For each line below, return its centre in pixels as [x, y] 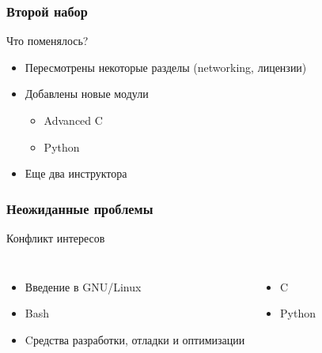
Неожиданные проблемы [80, 208]
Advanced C [73, 120]
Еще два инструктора [76, 173]
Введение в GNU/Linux [83, 286]
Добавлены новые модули [87, 94]
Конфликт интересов [56, 238]
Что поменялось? [47, 41]
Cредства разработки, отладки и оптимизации [135, 339]
